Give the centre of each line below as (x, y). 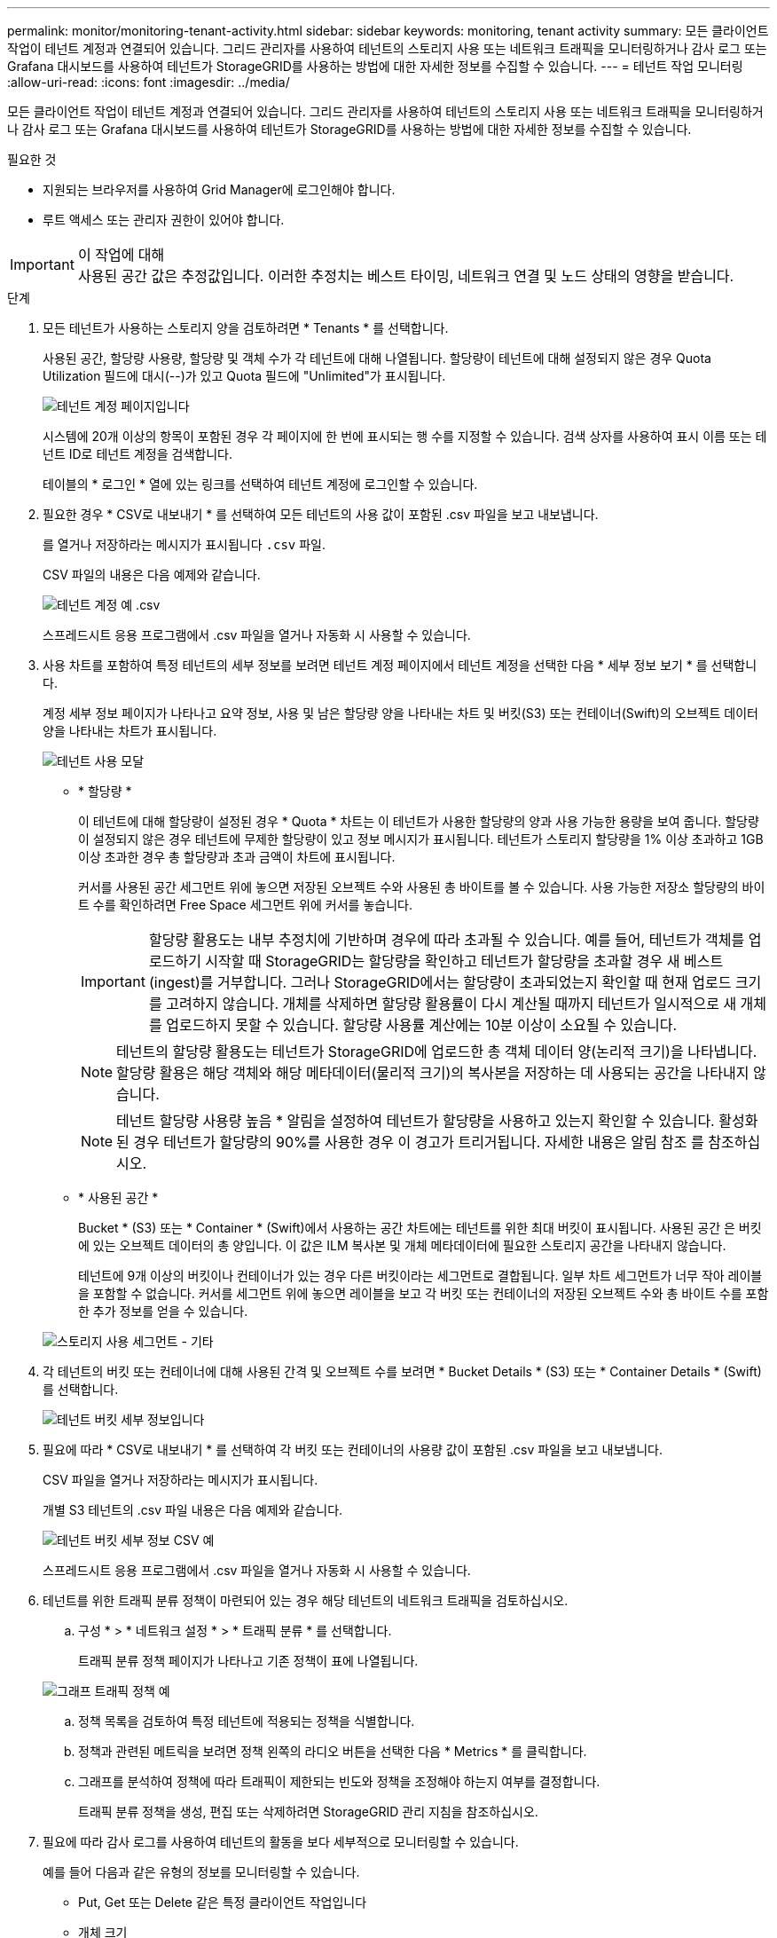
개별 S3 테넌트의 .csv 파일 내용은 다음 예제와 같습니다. (193, 1510)
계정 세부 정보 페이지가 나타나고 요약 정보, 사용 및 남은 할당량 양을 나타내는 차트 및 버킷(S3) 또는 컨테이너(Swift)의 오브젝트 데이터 (400, 713)
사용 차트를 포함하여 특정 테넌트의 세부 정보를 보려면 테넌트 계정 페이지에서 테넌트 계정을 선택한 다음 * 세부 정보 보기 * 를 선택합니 (400, 665)
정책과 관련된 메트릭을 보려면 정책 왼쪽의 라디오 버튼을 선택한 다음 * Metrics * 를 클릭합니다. (333, 1751)
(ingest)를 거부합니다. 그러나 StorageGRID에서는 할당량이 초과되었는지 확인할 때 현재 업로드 (440, 982)
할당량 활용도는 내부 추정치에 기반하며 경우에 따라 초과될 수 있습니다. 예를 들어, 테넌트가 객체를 (447, 940)
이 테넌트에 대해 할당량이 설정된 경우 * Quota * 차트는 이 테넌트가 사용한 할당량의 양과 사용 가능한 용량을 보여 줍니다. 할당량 (419, 821)
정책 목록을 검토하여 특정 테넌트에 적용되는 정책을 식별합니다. (247, 1721)
